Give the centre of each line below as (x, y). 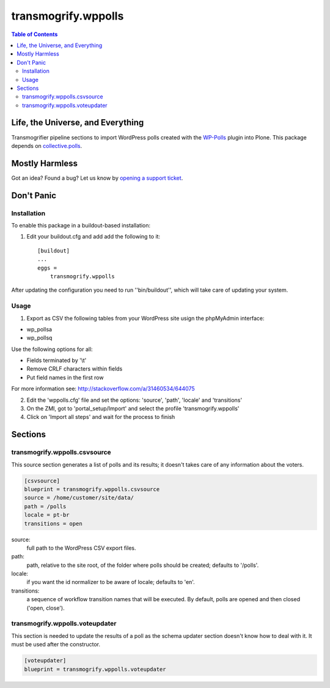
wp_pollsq (39, 338)
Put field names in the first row (65, 377)
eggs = (47, 268)
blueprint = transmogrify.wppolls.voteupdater (95, 669)
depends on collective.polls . (47, 146)
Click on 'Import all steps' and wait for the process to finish (101, 417)
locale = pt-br (47, 515)
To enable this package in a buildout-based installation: (81, 226)
